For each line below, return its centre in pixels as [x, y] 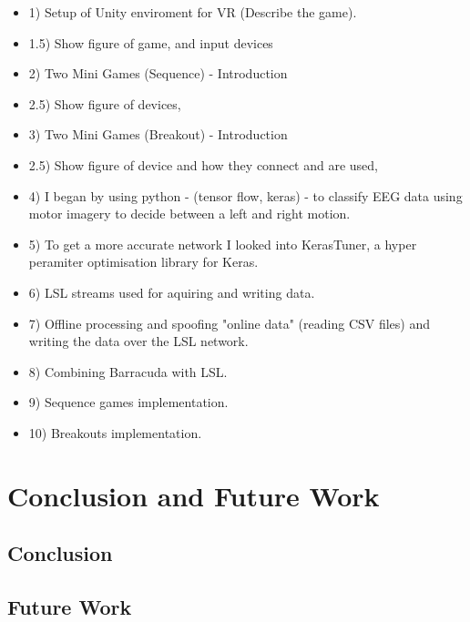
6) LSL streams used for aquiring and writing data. [172, 292]
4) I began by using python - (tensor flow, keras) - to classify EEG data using [245, 195]
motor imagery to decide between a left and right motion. [189, 214]
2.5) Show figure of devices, [105, 103]
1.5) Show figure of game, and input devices [151, 42]
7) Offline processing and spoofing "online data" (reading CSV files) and [230, 323]
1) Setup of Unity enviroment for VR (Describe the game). [193, 12]
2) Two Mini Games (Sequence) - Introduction [158, 73]
